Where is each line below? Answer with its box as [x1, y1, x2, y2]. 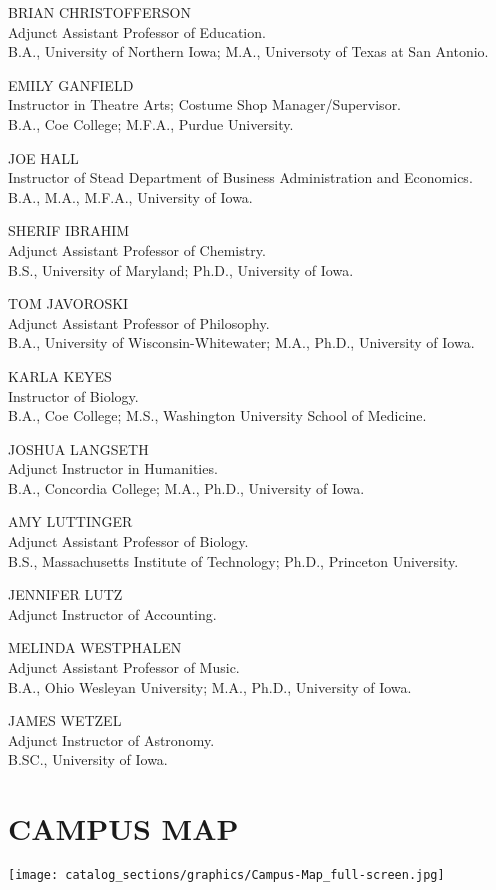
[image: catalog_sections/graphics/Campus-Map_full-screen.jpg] [8, 868, 445, 883]
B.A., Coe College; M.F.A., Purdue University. [8, 113, 294, 134]
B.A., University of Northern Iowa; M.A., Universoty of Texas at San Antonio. [8, 41, 489, 62]
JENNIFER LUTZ [8, 584, 123, 605]
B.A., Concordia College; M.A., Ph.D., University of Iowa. [8, 477, 365, 498]
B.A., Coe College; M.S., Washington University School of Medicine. [8, 405, 427, 426]
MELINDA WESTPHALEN [8, 637, 182, 658]
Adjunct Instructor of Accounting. [8, 603, 217, 624]
